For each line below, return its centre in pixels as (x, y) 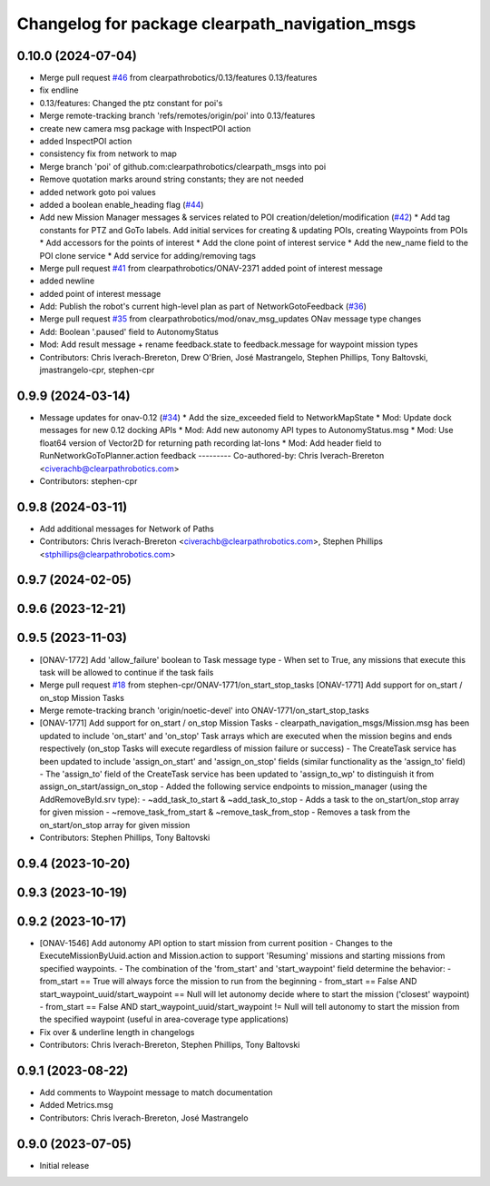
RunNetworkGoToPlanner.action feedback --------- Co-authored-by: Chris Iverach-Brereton (212, 456)
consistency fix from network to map (108, 153)
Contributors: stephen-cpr (88, 480)
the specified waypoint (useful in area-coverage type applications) (164, 1019)
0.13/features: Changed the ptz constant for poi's (131, 103)
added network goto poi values (98, 192)
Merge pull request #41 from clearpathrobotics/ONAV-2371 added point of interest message (211, 268)
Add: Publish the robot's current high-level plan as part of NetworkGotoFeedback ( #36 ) (203, 306)
